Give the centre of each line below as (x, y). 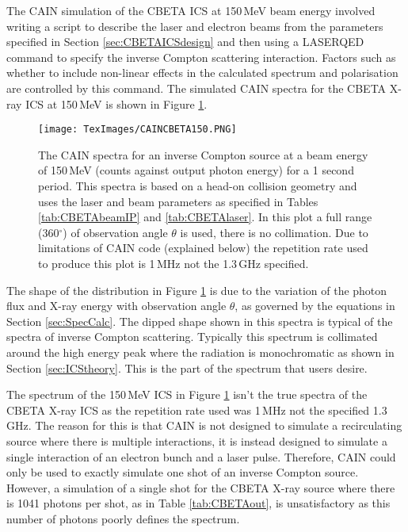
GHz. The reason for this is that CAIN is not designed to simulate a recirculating (204, 425)
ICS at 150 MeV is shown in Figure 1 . (116, 103)
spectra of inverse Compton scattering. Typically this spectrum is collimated (192, 337)
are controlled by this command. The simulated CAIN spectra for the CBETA (196, 88)
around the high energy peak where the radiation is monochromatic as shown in (200, 352)
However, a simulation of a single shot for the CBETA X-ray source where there (201, 487)
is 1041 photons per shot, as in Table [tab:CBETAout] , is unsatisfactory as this (198, 503)
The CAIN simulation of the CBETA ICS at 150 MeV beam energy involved (191, 10)
